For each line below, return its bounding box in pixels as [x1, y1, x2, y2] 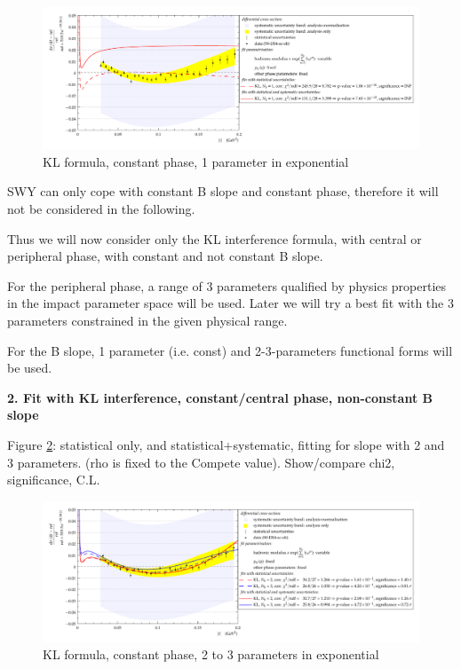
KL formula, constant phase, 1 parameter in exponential [43, 152, 349, 170]
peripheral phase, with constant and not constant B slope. [7, 247, 323, 265]
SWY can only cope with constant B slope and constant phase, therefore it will [7, 182, 439, 201]
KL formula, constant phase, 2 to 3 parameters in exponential [43, 645, 379, 664]
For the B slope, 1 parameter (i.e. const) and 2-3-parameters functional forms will [7, 341, 453, 359]
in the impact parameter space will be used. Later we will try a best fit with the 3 [7, 294, 454, 312]
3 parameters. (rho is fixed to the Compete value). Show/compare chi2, [7, 453, 395, 471]
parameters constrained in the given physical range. [7, 311, 288, 329]
